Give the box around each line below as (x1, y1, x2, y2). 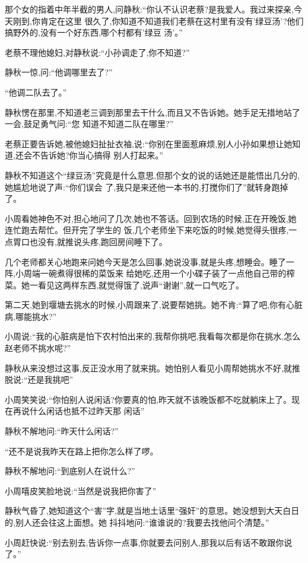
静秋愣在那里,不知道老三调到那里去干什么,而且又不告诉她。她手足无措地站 (5, 106, 292, 118)
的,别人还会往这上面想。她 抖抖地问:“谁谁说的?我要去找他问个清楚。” (5, 516, 269, 528)
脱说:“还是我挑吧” (5, 373, 74, 386)
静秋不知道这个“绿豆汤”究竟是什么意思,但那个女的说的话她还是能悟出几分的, (5, 168, 300, 181)
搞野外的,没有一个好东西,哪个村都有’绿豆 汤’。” (5, 26, 183, 39)
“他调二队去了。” (5, 85, 67, 98)
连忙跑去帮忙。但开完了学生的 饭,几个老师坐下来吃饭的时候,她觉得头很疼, (5, 224, 289, 236)
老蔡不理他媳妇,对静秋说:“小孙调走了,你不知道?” (5, 46, 190, 58)
